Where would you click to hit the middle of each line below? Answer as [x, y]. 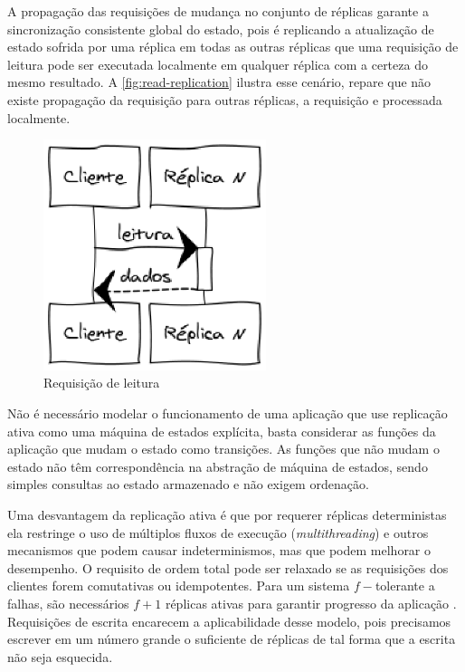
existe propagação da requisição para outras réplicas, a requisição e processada [225, 99]
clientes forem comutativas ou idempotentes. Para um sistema [179, 586]
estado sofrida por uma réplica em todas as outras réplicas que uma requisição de [233, 47]
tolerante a [405, 586]
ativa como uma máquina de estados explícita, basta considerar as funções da [222, 431]
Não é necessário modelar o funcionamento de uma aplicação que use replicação [228, 413]
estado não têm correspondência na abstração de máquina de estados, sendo [218, 466]
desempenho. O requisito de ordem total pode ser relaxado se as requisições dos [228, 567]
